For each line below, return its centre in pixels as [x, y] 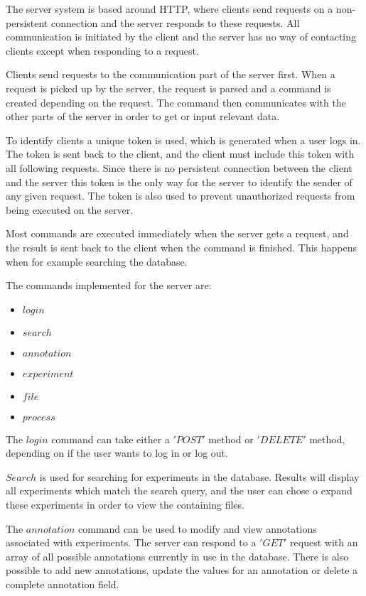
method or [231, 439]
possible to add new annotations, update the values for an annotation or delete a [182, 570]
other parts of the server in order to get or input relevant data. [143, 116]
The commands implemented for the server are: [109, 285]
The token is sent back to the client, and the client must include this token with [180, 154]
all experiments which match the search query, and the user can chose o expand [179, 491]
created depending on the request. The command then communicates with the [176, 102]
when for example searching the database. [97, 261]
